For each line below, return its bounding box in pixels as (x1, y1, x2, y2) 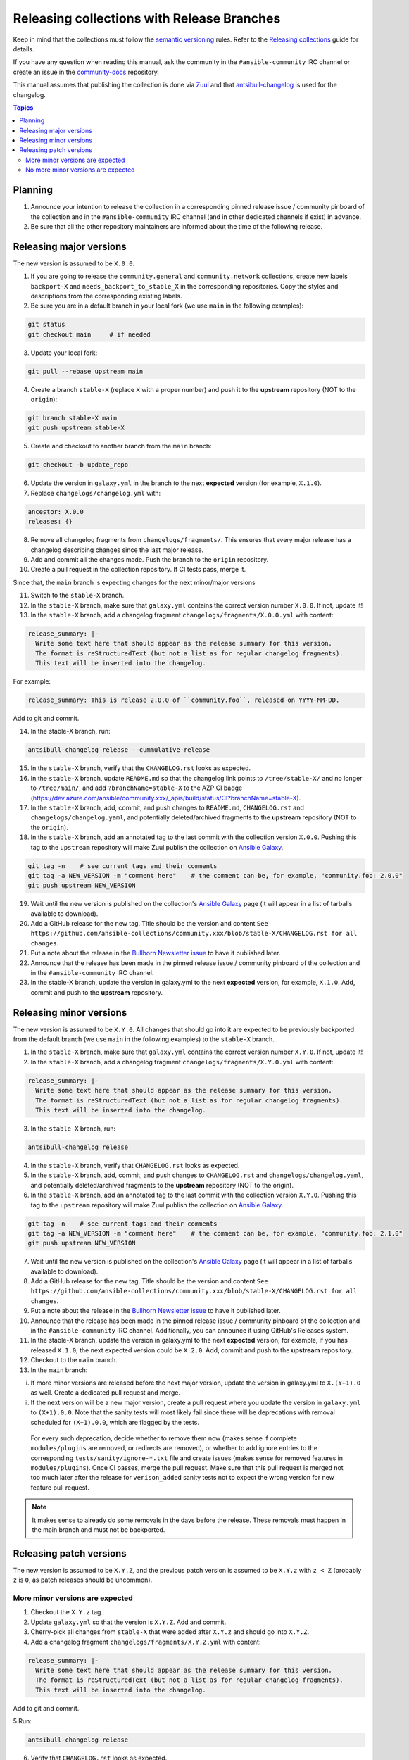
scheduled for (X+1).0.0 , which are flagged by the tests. (30, 1418, 200, 1426)
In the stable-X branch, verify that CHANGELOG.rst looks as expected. (30, 1161, 240, 1169)
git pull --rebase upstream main (27, 367, 144, 375)
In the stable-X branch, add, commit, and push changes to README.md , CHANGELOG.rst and (30, 803, 304, 812)
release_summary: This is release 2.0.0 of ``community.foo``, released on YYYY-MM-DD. (27, 696, 340, 704)
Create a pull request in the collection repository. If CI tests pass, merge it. (30, 565, 246, 574)
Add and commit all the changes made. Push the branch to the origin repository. (30, 555, 269, 563)
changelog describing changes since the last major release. (30, 546, 204, 554)
